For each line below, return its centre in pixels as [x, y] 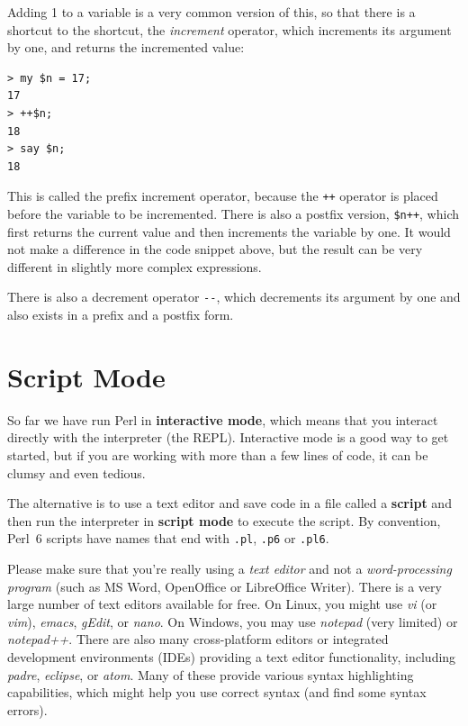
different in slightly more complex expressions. [135, 266]
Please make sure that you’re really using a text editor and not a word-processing [229, 569]
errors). [27, 709]
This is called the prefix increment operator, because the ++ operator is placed [223, 196]
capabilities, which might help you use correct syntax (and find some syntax [217, 692]
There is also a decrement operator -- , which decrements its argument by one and [234, 297]
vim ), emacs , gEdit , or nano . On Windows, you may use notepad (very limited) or [233, 621]
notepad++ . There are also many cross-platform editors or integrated [198, 639]
